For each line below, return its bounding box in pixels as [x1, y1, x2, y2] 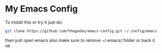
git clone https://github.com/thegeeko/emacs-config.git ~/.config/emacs [5, 28, 158, 33]
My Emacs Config [5, 3, 78, 14]
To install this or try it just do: [5, 19, 63, 25]
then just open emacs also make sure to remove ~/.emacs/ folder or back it [5, 37, 155, 43]
